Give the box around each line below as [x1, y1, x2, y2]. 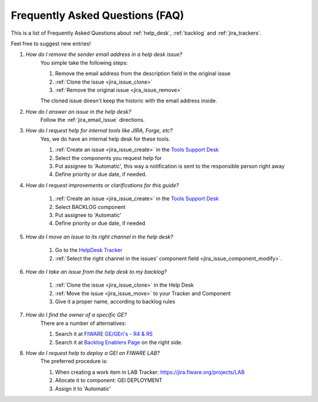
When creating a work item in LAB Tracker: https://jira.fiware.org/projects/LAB [55, 368, 245, 376]
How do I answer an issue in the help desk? [25, 108, 132, 115]
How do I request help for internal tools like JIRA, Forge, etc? [25, 127, 173, 134]
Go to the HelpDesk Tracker [55, 247, 123, 254]
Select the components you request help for [55, 154, 162, 161]
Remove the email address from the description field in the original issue [55, 70, 231, 77]
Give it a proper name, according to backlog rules [55, 298, 175, 305]
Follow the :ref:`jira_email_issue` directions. [40, 117, 145, 124]
